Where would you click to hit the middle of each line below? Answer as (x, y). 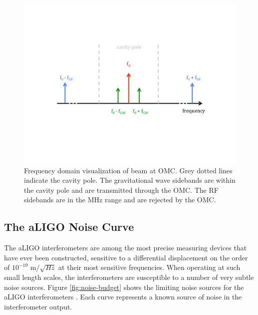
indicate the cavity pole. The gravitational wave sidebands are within (130, 180)
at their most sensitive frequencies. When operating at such (149, 267)
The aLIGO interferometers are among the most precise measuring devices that (126, 248)
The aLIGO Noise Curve (69, 227)
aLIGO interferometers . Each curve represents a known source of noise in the (123, 297)
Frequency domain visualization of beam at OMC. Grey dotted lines (128, 170)
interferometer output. (38, 306)
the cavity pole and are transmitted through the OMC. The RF (121, 190)
